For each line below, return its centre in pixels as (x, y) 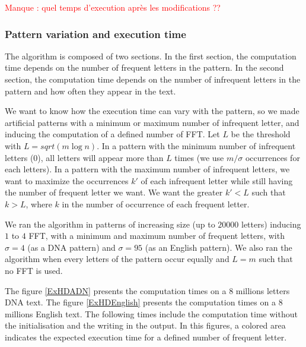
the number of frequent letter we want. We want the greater (114, 192)
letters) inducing (271, 224)
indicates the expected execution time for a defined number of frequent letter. (146, 337)
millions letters (263, 290)
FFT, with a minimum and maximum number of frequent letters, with (157, 236)
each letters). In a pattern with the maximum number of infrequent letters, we (147, 169)
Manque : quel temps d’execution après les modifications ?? (113, 7)
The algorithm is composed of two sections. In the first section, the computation (151, 56)
